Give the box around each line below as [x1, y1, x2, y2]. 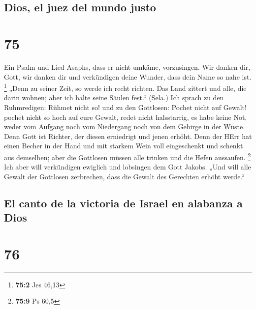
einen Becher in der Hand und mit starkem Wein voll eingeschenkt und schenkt [4, 140, 243, 151]
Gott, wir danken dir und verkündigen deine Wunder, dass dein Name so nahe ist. [4, 71, 252, 82]
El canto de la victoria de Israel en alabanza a [4, 195, 243, 210]
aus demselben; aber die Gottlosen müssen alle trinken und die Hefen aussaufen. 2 [4, 150, 251, 162]
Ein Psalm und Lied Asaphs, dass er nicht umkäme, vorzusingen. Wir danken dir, [4, 61, 251, 72]
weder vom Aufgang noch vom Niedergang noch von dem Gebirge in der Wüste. [4, 121, 245, 132]
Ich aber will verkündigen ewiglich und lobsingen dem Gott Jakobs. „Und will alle [4, 162, 251, 172]
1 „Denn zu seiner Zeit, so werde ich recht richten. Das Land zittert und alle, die [4, 82, 247, 93]
